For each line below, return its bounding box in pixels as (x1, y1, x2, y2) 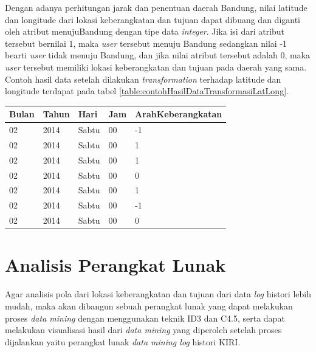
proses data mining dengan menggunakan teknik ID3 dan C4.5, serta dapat (5, 311, 285, 324)
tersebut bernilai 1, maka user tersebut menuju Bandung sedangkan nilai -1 (5, 36, 287, 49)
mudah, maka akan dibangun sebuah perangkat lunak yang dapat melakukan (5, 299, 293, 312)
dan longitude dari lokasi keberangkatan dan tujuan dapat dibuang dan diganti (5, 13, 301, 26)
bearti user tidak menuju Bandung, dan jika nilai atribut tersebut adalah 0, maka (5, 49, 311, 61)
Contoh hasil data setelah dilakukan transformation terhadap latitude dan (5, 72, 281, 85)
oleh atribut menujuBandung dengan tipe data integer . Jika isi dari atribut (5, 25, 285, 38)
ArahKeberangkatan (135, 108, 222, 120)
